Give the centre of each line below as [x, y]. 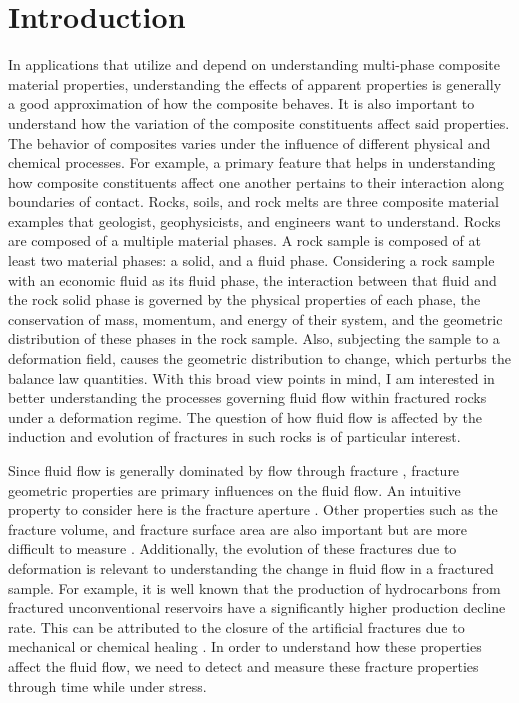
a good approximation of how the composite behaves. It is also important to [241, 103]
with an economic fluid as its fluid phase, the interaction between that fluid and [252, 279]
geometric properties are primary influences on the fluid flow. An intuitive [234, 489]
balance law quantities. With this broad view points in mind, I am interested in [251, 377]
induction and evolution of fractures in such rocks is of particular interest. [234, 436]
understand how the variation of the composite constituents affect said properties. [259, 122]
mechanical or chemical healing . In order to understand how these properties [245, 646]
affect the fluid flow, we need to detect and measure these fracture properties [243, 665]
